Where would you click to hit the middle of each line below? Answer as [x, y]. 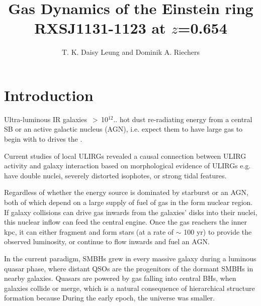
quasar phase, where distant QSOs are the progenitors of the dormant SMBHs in [129, 268]
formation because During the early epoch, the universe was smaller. [110, 298]
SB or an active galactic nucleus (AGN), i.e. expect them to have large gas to [123, 129]
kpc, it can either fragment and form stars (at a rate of [89, 231]
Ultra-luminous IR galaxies [46, 119]
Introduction [49, 95]
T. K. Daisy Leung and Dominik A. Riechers [131, 52]
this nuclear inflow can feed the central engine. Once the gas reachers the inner [125, 222]
